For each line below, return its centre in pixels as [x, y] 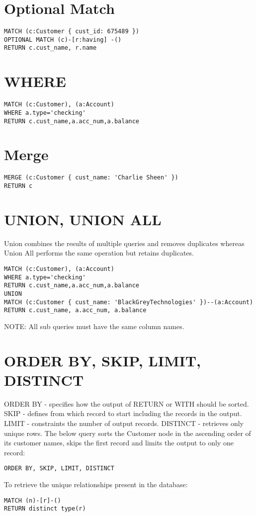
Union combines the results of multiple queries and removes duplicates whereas [124, 243]
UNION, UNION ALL [83, 219]
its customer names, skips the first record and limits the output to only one [119, 443]
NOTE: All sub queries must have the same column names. [94, 326]
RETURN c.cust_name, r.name [50, 48]
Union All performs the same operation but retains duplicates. [99, 253]
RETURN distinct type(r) [45, 509]
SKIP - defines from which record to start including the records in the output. [123, 413]
